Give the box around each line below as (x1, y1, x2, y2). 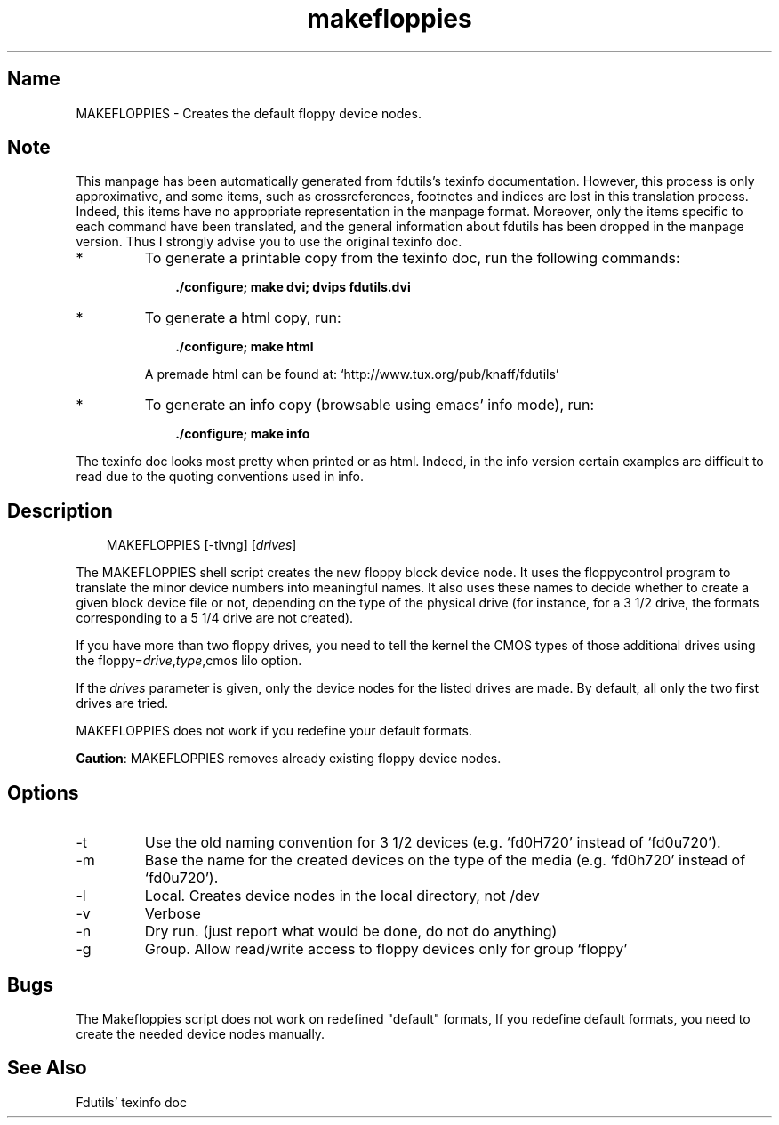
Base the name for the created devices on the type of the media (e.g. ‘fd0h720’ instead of (144, 851, 746, 870)
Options (7, 781, 79, 804)
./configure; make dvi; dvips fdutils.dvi (175, 279, 411, 295)
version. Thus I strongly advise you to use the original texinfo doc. (76, 234, 462, 250)
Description (7, 499, 113, 522)
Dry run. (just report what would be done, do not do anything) (144, 922, 558, 941)
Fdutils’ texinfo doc (76, 1094, 187, 1110)
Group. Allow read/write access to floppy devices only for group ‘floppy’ (144, 940, 628, 959)
